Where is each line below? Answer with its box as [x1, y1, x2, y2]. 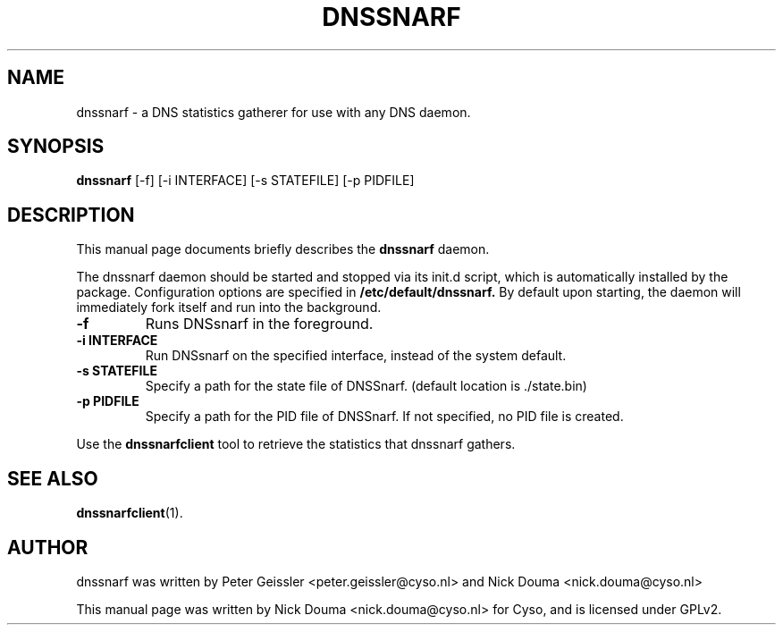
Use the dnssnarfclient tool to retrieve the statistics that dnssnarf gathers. [76, 436, 516, 452]
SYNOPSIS [7, 135, 105, 158]
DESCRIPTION [7, 203, 135, 226]
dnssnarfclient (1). [76, 505, 183, 521]
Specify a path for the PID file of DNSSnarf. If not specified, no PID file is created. [145, 409, 624, 425]
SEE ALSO [7, 467, 98, 490]
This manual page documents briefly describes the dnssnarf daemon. [76, 241, 490, 257]
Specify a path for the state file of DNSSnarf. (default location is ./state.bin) [145, 378, 587, 394]
